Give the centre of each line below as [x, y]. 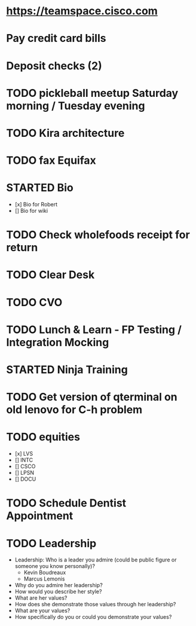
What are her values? [41, 598]
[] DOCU [25, 479]
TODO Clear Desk [50, 275]
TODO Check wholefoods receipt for [98, 235]
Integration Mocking [58, 342]
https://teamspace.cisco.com [82, 11]
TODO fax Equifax [51, 161]
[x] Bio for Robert [36, 204]
